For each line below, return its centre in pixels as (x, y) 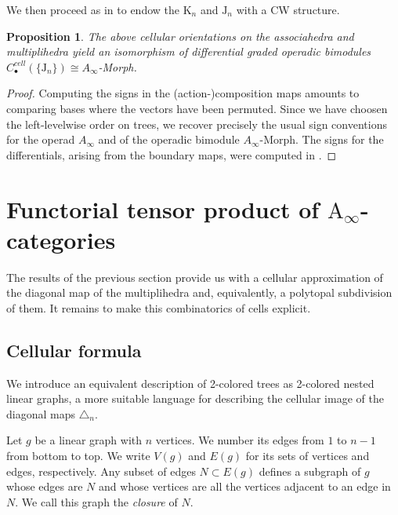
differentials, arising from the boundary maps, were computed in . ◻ (172, 154)
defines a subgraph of (310, 471)
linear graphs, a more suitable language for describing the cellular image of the (195, 398)
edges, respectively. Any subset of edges (101, 471)
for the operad (41, 139)
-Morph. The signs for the (322, 139)
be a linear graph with (89, 440)
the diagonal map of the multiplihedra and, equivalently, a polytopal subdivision (199, 292)
